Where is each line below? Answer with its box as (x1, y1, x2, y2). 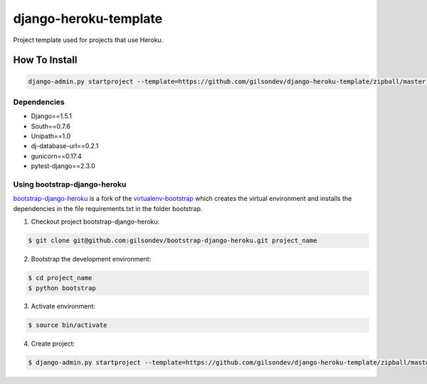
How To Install (13, 54, 78, 66)
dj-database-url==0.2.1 (31, 142, 99, 150)
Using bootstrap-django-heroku (13, 180, 127, 189)
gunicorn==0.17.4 (31, 152, 82, 160)
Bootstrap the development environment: (31, 255, 152, 264)
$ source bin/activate (28, 321, 107, 329)
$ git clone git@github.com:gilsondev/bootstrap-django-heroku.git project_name (28, 237, 317, 245)
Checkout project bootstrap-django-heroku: (31, 217, 160, 226)
